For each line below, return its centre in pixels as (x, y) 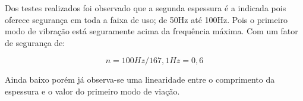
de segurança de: (35, 42)
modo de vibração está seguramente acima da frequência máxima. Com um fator (151, 31)
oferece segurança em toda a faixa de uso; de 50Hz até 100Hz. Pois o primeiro (146, 19)
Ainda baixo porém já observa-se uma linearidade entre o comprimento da (140, 79)
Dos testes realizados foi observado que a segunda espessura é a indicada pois (146, 8)
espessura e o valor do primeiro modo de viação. (92, 91)
